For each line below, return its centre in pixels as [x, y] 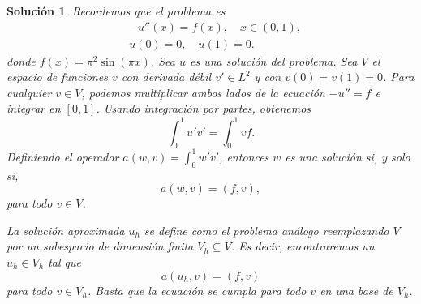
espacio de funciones [57, 77]
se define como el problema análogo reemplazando [266, 230]
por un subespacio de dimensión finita [100, 246]
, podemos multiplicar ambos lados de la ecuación [203, 92]
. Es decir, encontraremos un [303, 246]
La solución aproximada [66, 230]
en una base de [357, 290]
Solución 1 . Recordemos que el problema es [116, 11]
